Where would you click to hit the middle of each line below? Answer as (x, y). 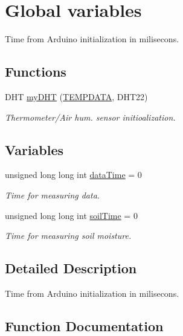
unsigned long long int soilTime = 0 (71, 215)
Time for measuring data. (53, 195)
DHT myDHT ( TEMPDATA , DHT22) (76, 96)
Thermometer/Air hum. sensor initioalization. (90, 117)
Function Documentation (84, 325)
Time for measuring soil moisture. (68, 236)
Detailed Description (71, 268)
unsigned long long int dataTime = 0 (73, 175)
